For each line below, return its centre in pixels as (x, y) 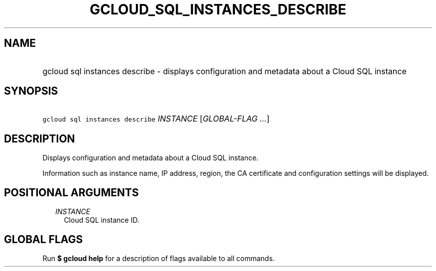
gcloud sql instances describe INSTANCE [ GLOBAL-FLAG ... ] (156, 119)
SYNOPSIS (31, 91)
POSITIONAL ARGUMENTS (71, 192)
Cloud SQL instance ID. (102, 220)
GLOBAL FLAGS (44, 239)
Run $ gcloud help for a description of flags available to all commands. (159, 258)
